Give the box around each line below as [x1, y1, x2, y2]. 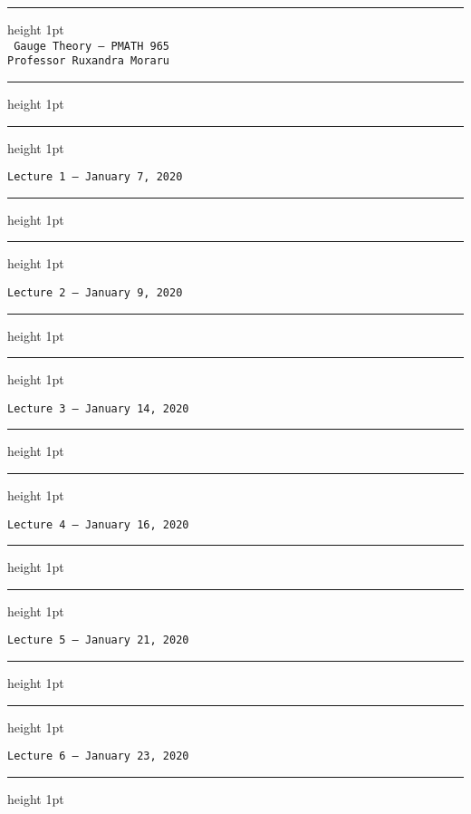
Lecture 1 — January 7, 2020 [7, 170, 183, 184]
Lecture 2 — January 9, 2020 [7, 286, 183, 299]
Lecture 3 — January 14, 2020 [7, 402, 189, 415]
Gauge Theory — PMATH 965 [14, 39, 169, 53]
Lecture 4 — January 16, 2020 [7, 518, 189, 531]
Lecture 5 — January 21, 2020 [7, 634, 189, 647]
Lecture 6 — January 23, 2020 [7, 750, 189, 763]
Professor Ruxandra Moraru [7, 54, 169, 68]
